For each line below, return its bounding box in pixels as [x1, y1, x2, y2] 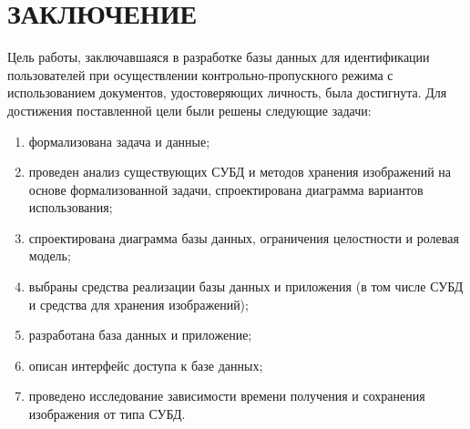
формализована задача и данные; [28, 131, 210, 150]
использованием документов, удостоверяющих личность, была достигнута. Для [7, 83, 447, 102]
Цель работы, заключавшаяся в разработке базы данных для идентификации [7, 47, 430, 66]
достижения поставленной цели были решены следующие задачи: [7, 100, 372, 119]
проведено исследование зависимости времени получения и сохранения [28, 386, 425, 405]
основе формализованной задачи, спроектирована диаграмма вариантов [28, 179, 424, 199]
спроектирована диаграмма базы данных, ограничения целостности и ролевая [28, 228, 459, 247]
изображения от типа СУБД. [28, 404, 186, 424]
